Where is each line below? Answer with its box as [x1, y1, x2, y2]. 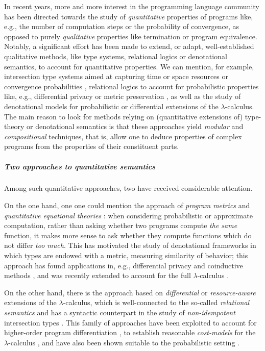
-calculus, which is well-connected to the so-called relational [63, 297, 250, 308]
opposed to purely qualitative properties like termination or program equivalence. [4, 31, 257, 41]
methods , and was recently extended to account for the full [4, 270, 191, 281]
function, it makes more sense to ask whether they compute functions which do [4, 230, 252, 240]
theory [4, 121, 25, 132]
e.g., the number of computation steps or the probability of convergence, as [4, 21, 239, 32]
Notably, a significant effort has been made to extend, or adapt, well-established [4, 41, 254, 52]
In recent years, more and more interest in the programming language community [4, 1, 259, 11]
